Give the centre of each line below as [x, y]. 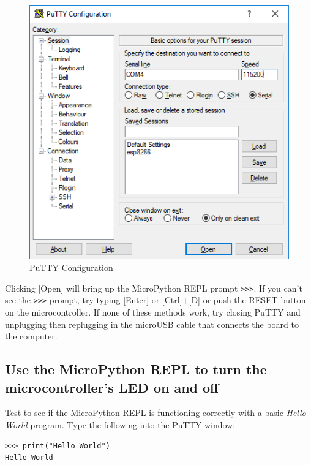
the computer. [31, 336]
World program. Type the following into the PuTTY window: [120, 425]
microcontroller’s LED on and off [112, 387]
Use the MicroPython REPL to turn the [136, 369]
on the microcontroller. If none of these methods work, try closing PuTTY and [153, 312]
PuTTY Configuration [71, 267]
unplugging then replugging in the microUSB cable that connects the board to [152, 324]
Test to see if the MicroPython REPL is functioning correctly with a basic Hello [155, 413]
